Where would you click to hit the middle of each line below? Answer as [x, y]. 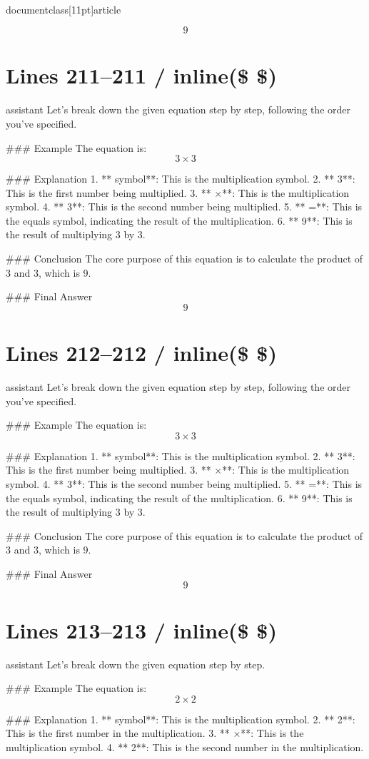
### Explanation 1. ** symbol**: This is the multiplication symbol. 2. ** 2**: [181, 719]
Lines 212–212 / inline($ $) [141, 353]
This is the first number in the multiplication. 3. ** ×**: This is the [155, 733]
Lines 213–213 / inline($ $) [141, 630]
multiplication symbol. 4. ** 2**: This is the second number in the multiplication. [185, 747]
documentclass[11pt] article [64, 9]
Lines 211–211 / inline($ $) [141, 75]
